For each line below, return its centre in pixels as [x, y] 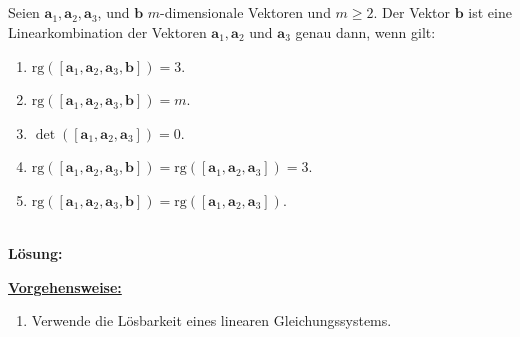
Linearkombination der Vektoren [107, 31]
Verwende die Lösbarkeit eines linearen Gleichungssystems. [211, 320]
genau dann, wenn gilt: [365, 31]
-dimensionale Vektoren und [245, 12]
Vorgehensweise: [65, 286]
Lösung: [35, 253]
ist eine [490, 12]
